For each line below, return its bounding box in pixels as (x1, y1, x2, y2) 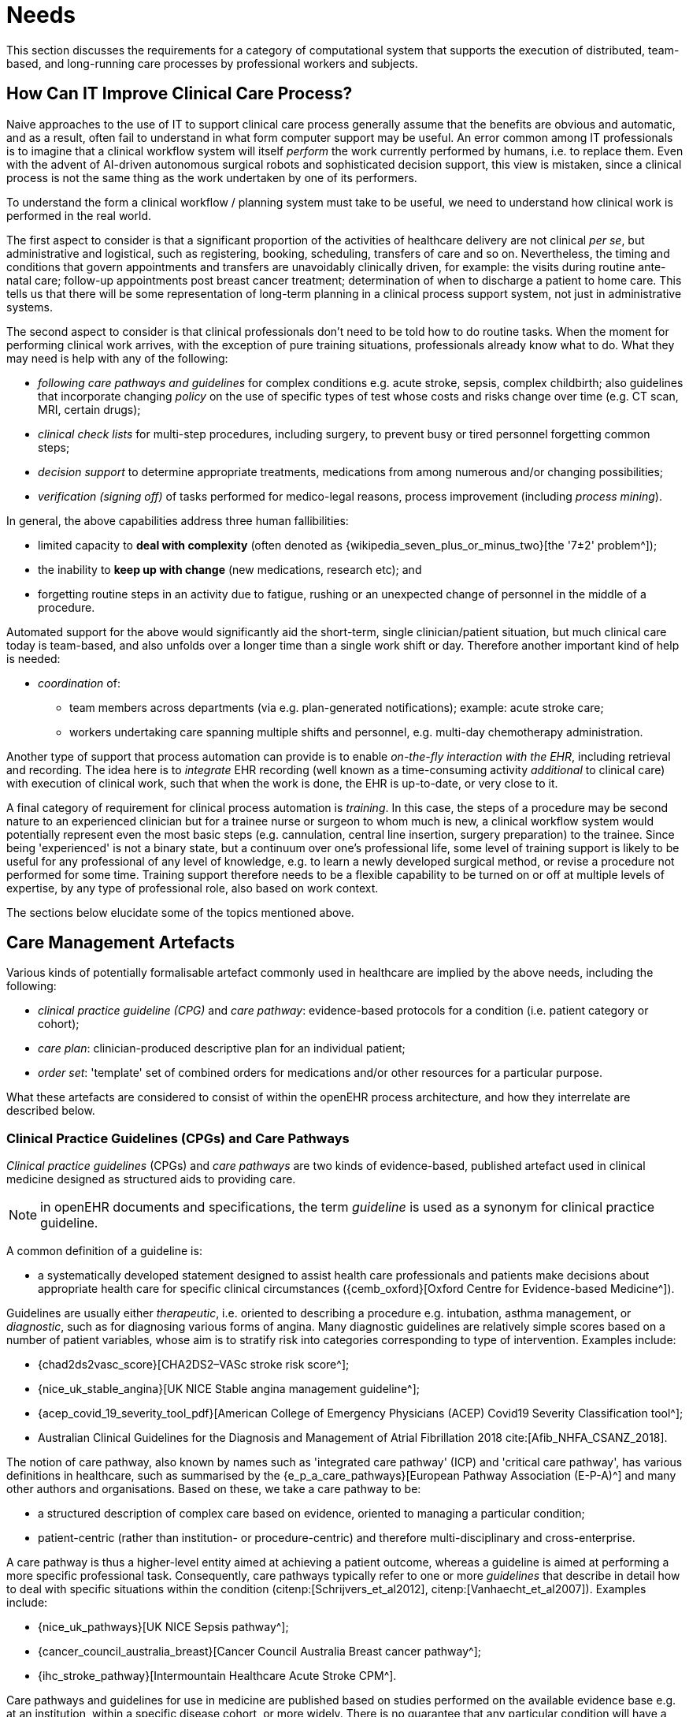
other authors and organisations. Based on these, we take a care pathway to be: (6, 1482, 421, 1496)
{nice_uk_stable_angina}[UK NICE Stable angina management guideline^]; (38, 1382, 420, 1396)
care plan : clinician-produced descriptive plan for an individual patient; (38, 1041, 406, 1056)
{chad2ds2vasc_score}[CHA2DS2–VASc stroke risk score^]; (38, 1358, 350, 1372)
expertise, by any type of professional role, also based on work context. (6, 881, 379, 895)
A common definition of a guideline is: (6, 1244, 202, 1258)
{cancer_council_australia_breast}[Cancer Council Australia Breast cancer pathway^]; (38, 1644, 482, 1659)
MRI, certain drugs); (38, 402, 141, 416)
